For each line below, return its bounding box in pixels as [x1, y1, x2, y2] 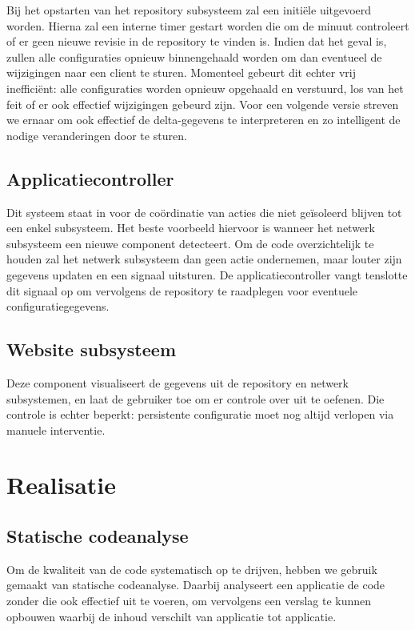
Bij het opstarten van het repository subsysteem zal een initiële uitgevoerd [6, 2, 372, 18]
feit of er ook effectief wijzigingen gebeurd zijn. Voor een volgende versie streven [6, 95, 399, 112]
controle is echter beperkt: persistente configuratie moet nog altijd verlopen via [6, 406, 394, 423]
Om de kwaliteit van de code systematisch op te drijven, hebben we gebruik [6, 560, 377, 577]
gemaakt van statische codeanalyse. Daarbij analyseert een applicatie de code [6, 576, 385, 593]
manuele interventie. [6, 421, 106, 438]
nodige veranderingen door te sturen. [6, 126, 187, 143]
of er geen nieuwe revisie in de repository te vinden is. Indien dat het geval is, [6, 33, 387, 50]
